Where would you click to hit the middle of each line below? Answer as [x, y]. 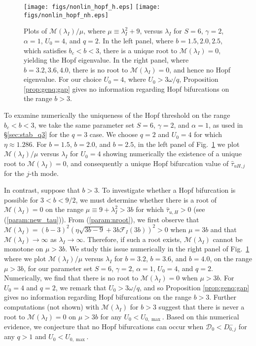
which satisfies [45, 50]
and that [223, 229]
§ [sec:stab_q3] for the [37, 134]
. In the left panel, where [136, 40]
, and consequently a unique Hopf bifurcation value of [147, 163]
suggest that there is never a [201, 306]
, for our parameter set [58, 268]
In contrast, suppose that [42, 190]
